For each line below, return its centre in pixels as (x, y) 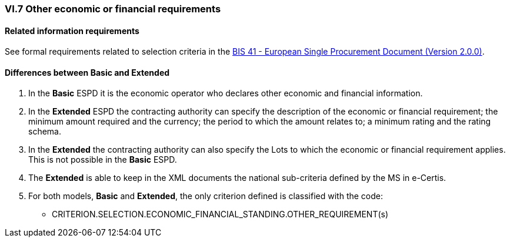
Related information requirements (72, 31)
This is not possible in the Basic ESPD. (103, 160)
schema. (45, 132)
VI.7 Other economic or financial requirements (113, 9)
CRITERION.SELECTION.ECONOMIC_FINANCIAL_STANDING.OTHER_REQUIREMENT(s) (220, 214)
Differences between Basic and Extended (87, 72)
